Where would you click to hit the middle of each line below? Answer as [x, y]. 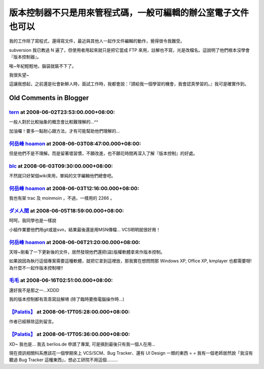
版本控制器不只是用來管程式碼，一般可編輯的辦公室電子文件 [129, 13]
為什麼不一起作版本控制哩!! [36, 268]
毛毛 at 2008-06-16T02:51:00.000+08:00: [61, 280]
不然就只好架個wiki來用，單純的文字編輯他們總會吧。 [62, 176]
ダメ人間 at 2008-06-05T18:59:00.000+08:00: [66, 211]
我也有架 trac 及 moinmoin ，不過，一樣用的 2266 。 [62, 198]
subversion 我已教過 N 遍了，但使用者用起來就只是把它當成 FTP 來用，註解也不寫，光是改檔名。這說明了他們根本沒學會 [129, 50]
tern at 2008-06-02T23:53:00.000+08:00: [62, 112]
